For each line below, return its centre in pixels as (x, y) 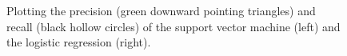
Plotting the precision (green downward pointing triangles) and (161, 10)
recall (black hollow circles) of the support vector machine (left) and (173, 26)
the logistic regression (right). (79, 42)
